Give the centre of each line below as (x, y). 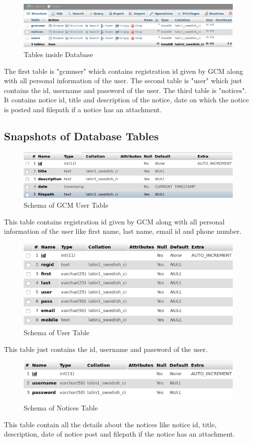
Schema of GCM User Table (66, 205)
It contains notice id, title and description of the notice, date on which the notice (126, 100)
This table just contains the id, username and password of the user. (106, 349)
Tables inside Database (58, 54)
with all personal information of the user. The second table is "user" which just (123, 80)
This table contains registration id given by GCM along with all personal (114, 221)
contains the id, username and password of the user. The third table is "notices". (126, 90)
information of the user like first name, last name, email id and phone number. (123, 231)
